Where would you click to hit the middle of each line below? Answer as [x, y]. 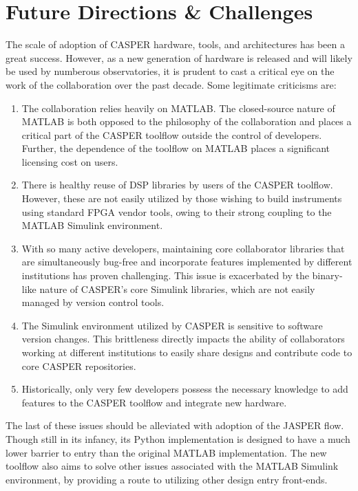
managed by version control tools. [93, 302]
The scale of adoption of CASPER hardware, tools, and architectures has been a [175, 44]
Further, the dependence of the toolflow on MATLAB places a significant [176, 148]
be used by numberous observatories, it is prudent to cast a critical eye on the [170, 71]
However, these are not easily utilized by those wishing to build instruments [182, 198]
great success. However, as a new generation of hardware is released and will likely [179, 57]
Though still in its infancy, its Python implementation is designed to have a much [178, 438]
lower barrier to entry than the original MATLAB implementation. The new [166, 452]
